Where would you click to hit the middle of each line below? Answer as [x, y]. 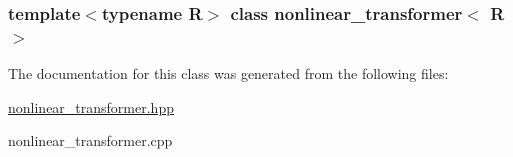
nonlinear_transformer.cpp [90, 140]
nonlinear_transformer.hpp [91, 106]
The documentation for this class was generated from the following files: [228, 73]
